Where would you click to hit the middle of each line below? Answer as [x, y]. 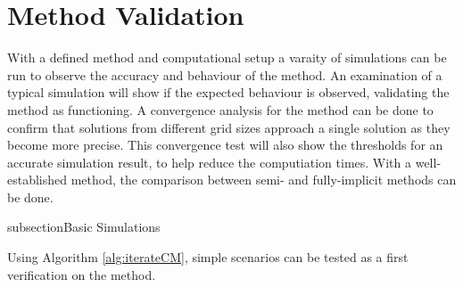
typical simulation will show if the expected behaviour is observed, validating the [228, 92]
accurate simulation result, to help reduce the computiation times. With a [210, 162]
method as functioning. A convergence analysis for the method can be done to [220, 109]
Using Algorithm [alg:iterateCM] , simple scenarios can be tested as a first [208, 257]
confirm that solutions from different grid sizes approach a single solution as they [229, 127]
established [37, 180]
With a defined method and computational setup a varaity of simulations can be [227, 57]
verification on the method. [82, 274]
